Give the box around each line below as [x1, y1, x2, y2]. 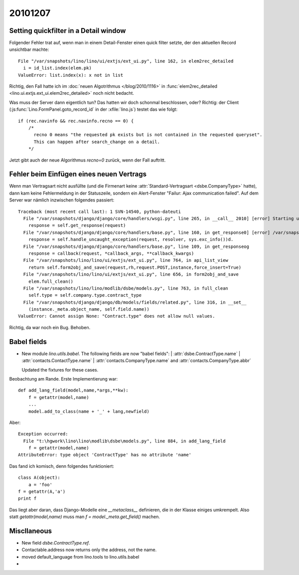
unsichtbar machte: [9, 46, 49, 52]
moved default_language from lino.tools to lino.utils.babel [21, 554, 140, 560]
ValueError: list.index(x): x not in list [18, 72, 124, 78]
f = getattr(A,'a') [18, 489, 66, 495]
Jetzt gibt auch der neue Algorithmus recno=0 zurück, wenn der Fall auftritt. [9, 157, 166, 163]
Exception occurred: [18, 431, 68, 437]
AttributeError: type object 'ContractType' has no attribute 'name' [18, 452, 192, 458]
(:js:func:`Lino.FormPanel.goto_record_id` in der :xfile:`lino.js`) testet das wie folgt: [9, 106, 178, 112]
